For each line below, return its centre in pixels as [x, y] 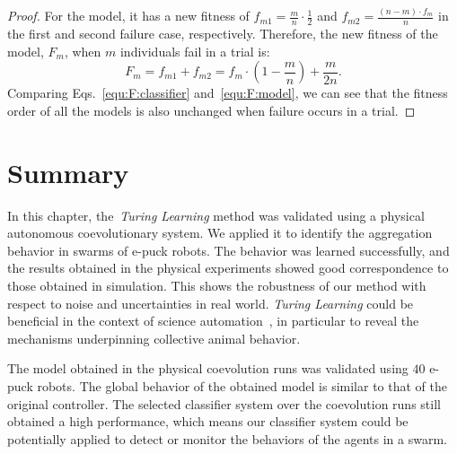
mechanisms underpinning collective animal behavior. [154, 338]
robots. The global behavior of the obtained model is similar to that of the [242, 385]
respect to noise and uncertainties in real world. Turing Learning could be [211, 303]
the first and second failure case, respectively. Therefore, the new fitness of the [223, 34]
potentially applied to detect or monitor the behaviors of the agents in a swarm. [227, 438]
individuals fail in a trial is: [195, 51]
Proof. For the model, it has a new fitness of [128, 16]
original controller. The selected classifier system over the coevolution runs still [224, 403]
